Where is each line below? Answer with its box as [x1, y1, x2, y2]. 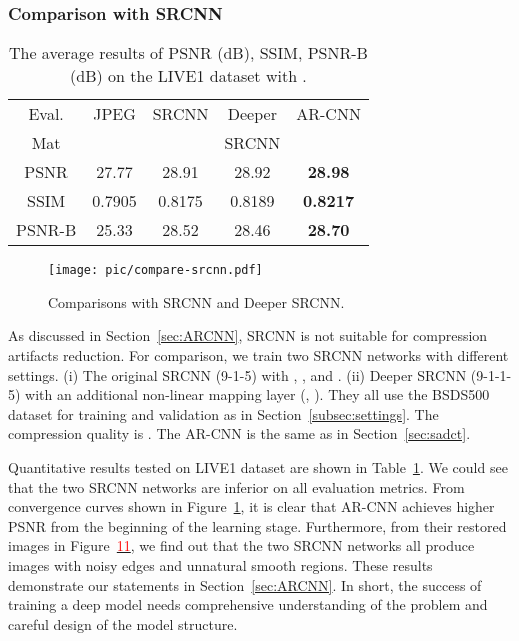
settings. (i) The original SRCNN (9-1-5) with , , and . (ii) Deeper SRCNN [8, 364, 467, 385]
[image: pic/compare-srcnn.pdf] [48, 263, 263, 278]
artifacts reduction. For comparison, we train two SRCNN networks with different [8, 345, 509, 366]
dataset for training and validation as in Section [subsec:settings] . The [8, 403, 439, 424]
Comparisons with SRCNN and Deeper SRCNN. [48, 291, 345, 312]
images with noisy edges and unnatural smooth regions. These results [8, 555, 433, 575]
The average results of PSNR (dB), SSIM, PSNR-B [8, 41, 368, 65]
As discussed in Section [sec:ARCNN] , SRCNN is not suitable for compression [8, 325, 488, 346]
